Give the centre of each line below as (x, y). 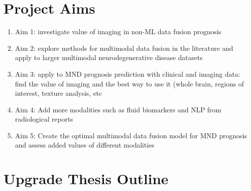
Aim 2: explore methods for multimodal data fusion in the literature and (124, 48)
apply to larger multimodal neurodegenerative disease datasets (109, 57)
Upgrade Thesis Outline (86, 179)
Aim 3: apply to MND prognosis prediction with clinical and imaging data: (127, 74)
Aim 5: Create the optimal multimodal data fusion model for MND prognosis (131, 135)
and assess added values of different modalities (85, 145)
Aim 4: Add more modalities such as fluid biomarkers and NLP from (118, 109)
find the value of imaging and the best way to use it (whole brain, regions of (129, 83)
